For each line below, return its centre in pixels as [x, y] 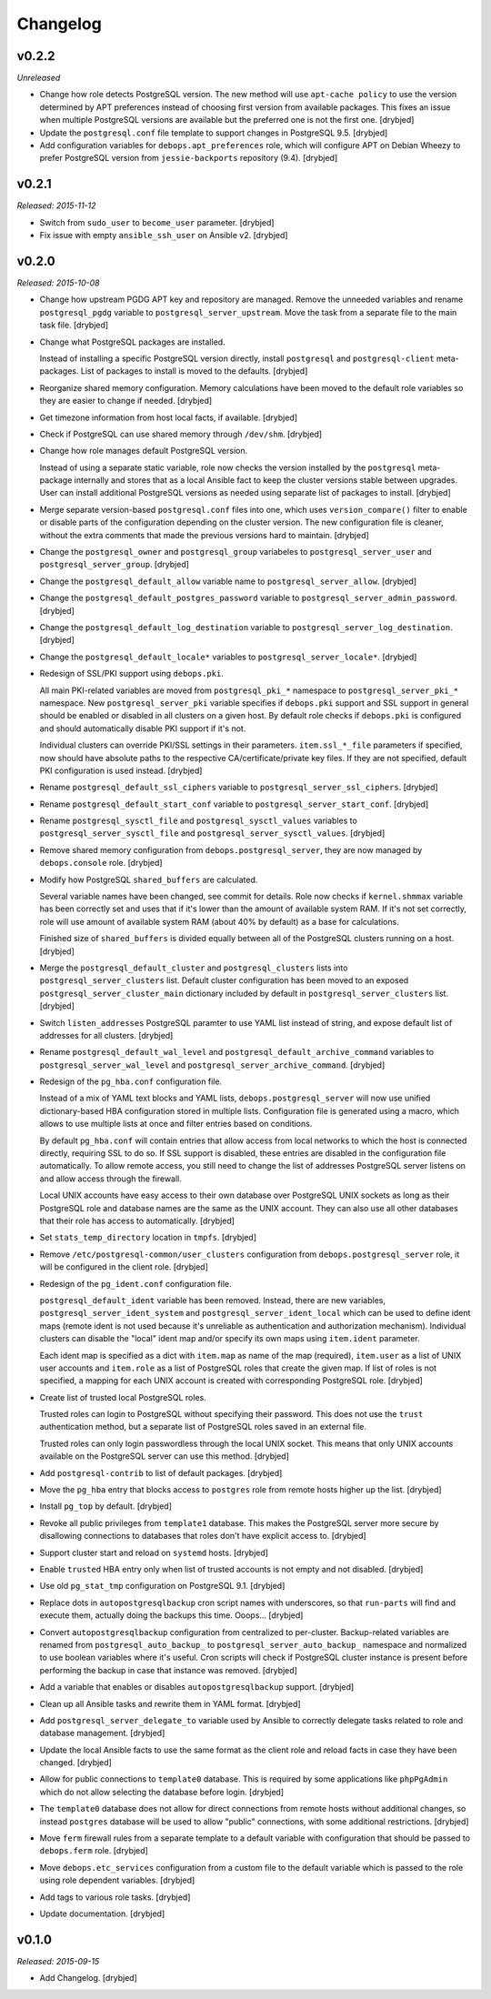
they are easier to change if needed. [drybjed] [126, 401]
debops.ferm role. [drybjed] [94, 1851]
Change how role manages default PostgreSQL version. [144, 451]
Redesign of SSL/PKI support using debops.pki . [132, 674]
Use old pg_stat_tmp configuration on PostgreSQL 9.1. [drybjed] [162, 1586]
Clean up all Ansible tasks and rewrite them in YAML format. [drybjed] [170, 1703]
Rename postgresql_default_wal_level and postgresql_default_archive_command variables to [237, 1052]
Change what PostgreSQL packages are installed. [133, 342]
